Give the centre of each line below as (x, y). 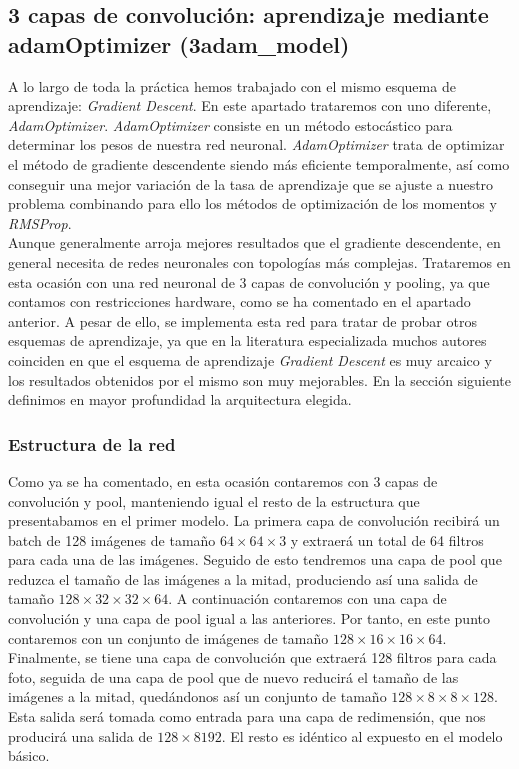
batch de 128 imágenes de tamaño (112, 539)
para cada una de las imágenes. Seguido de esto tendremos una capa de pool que (255, 559)
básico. (29, 755)
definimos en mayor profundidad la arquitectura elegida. (180, 399)
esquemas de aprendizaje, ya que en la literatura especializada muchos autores (247, 340)
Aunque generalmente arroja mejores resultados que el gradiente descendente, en (254, 242)
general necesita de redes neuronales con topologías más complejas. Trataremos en (259, 261)
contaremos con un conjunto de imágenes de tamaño (168, 637)
